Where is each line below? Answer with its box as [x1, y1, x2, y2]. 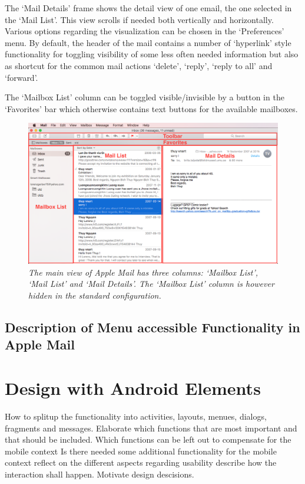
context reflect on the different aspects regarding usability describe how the [5, 456, 277, 469]
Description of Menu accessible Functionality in [5, 318, 300, 336]
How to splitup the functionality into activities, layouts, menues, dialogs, [5, 410, 267, 422]
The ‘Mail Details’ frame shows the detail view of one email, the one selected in [5, 2, 292, 14]
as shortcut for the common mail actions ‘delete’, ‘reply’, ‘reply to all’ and [5, 59, 273, 71]
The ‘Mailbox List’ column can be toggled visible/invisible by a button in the [5, 91, 284, 103]
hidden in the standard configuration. [28, 289, 161, 302]
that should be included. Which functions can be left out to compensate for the [5, 433, 291, 446]
